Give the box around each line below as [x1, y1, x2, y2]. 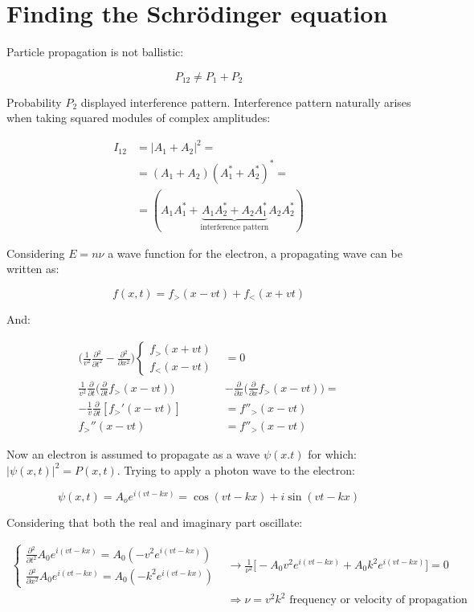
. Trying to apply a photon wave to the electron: [116, 461, 355, 478]
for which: [308, 446, 357, 463]
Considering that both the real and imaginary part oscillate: [6, 513, 303, 530]
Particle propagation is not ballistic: [6, 43, 184, 60]
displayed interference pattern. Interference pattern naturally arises [80, 93, 411, 110]
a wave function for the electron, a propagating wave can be [108, 244, 402, 261]
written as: [6, 260, 59, 277]
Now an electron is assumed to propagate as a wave [6, 446, 260, 463]
